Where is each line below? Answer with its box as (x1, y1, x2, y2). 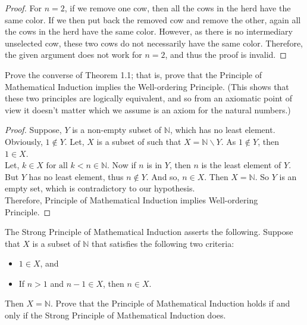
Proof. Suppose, (5, 123, 62, 136)
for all (46, 162, 68, 171)
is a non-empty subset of (72, 123, 162, 136)
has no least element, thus (29, 170, 124, 182)
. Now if (107, 159, 136, 171)
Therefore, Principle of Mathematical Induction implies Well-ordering (5, 193, 258, 206)
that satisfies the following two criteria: (91, 237, 234, 249)
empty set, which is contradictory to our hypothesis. (5, 182, 195, 194)
